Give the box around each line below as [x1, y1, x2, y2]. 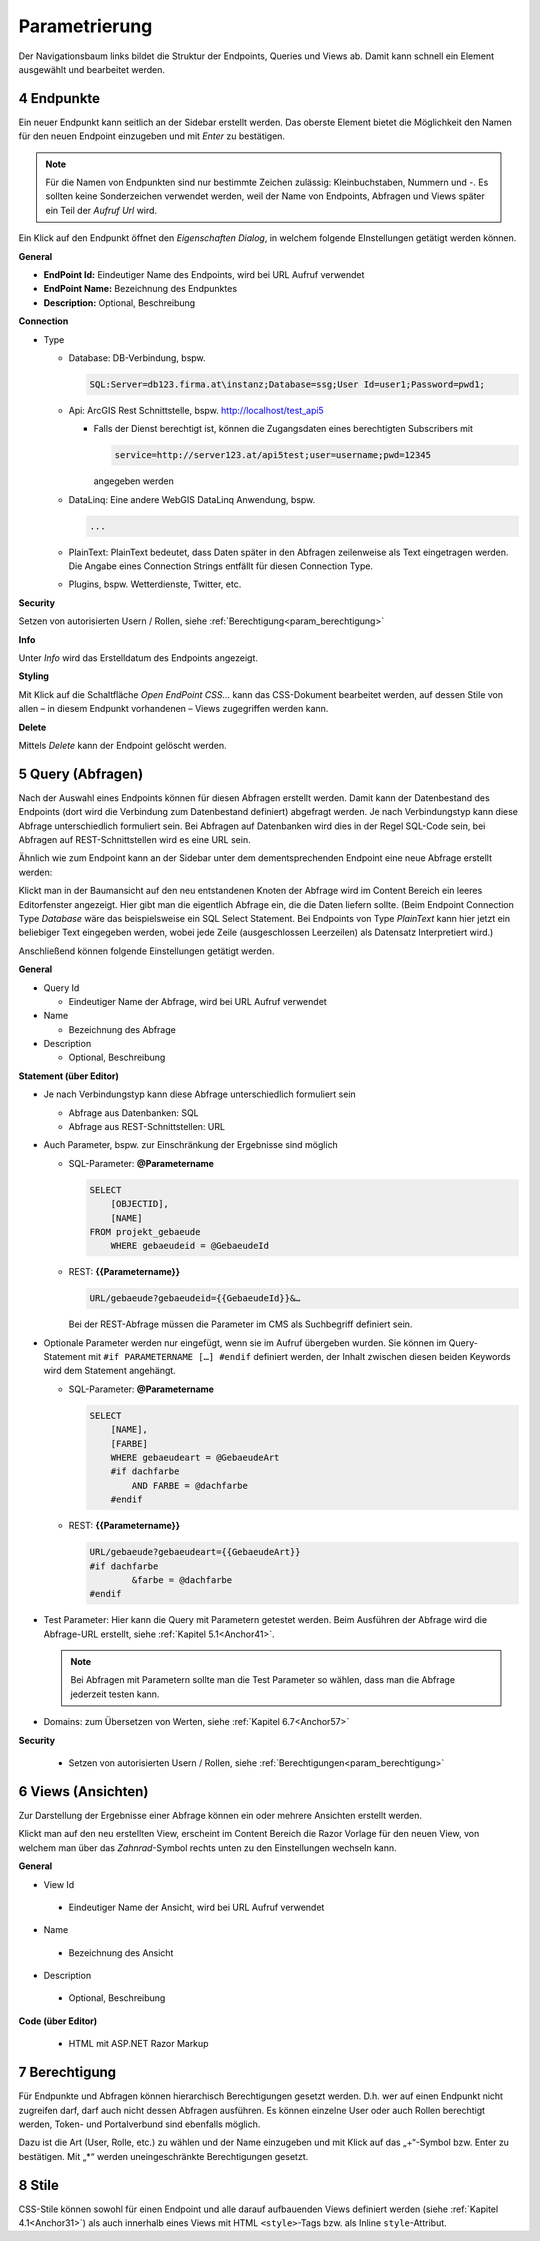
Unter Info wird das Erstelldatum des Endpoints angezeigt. [18, 651, 259, 664]
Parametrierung [18, 15, 153, 37]
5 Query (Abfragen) [18, 765, 144, 782]
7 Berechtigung [18, 2064, 117, 2081]
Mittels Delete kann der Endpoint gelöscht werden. [18, 739, 227, 751]
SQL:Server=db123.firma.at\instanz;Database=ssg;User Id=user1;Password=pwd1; [89, 378, 485, 390]
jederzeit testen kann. [70, 1688, 160, 1700]
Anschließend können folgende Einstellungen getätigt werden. [18, 945, 275, 957]
